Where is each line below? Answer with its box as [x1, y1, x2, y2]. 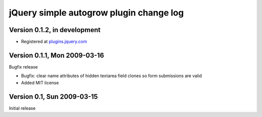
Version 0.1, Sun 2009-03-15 [9, 92, 98, 100]
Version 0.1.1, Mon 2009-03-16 [9, 51, 104, 59]
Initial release [9, 105, 36, 111]
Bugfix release [9, 64, 38, 70]
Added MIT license [21, 80, 59, 85]
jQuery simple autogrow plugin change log [9, 7, 184, 18]
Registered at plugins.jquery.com [21, 39, 87, 45]
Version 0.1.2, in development [9, 26, 101, 34]
